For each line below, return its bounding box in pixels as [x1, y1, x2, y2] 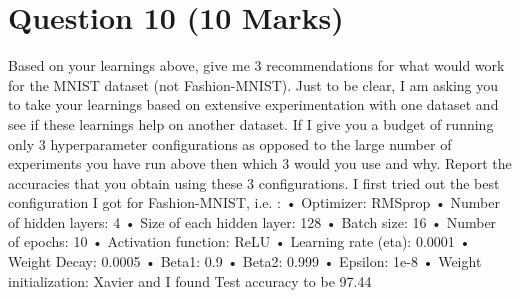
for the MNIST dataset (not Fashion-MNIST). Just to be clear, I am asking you [8, 74, 498, 95]
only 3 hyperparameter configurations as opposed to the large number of [8, 133, 452, 154]
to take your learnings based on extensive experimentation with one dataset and [8, 94, 499, 115]
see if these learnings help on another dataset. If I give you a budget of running [8, 113, 494, 134]
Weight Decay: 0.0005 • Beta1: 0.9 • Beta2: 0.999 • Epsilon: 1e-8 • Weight [8, 251, 482, 272]
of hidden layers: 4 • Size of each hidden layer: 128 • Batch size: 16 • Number [8, 211, 497, 232]
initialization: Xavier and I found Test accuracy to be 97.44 [8, 270, 372, 291]
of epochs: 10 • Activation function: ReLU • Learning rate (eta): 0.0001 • [8, 231, 471, 252]
